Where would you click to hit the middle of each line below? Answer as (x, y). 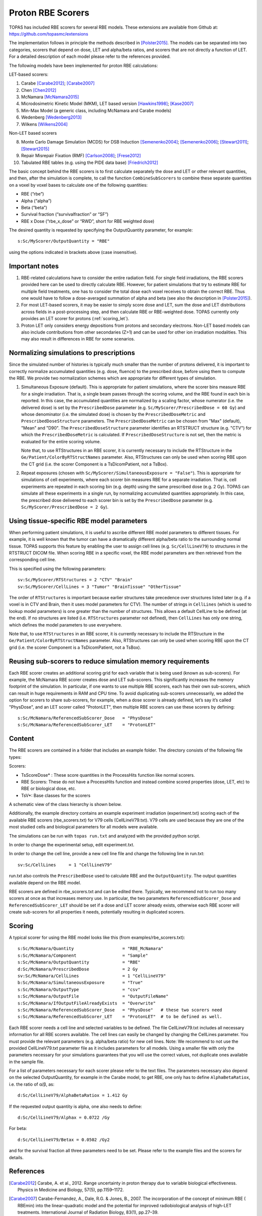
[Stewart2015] (35, 149)
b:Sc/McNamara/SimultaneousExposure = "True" (80, 983)
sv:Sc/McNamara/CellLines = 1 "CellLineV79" (92, 976)
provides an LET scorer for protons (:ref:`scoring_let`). (75, 319)
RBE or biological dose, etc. (49, 788)
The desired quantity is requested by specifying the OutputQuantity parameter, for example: (101, 230)
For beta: (18, 1128)
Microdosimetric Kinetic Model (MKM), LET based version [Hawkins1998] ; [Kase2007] (107, 104)
